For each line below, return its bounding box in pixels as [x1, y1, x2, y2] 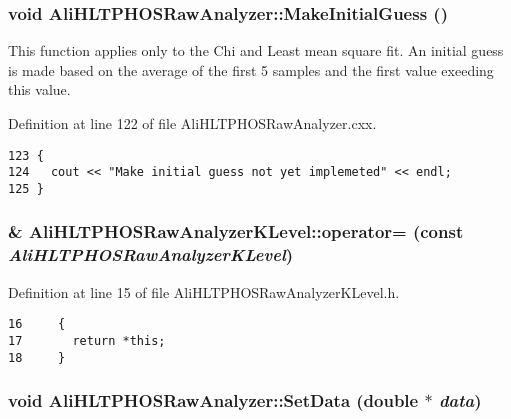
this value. [8, 79, 71, 100]
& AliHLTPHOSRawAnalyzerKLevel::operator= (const [8, 219, 464, 244]
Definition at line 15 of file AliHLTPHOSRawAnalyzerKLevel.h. [8, 281, 400, 302]
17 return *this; [8, 333, 166, 348]
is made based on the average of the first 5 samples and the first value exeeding [8, 59, 494, 80]
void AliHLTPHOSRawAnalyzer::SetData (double [8, 388, 419, 413]
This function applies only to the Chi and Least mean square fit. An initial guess [8, 40, 504, 61]
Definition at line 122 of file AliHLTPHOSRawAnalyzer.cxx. [8, 113, 377, 133]
